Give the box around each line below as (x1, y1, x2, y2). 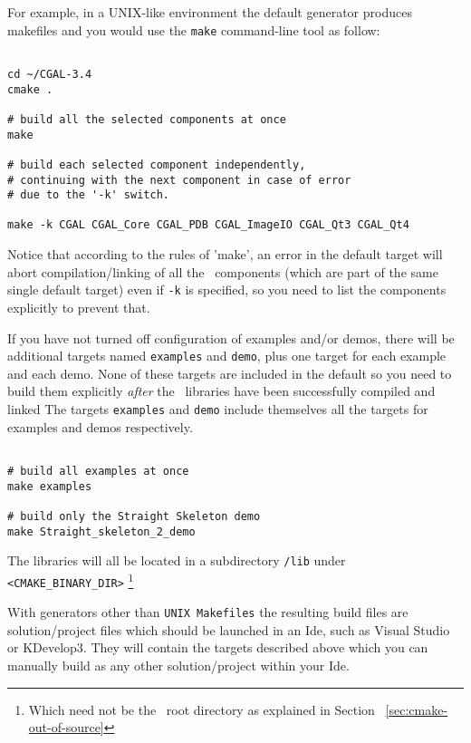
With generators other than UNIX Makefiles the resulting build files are (7, 603, 409, 622)
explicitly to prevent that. (7, 297, 150, 316)
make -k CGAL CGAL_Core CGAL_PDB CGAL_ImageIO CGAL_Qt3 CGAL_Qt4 (7, 218, 409, 232)
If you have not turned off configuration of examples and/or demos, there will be (7, 328, 455, 347)
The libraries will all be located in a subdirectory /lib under (7, 551, 346, 570)
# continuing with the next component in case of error (7, 173, 351, 187)
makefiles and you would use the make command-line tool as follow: (7, 20, 380, 39)
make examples (7, 479, 92, 493)
